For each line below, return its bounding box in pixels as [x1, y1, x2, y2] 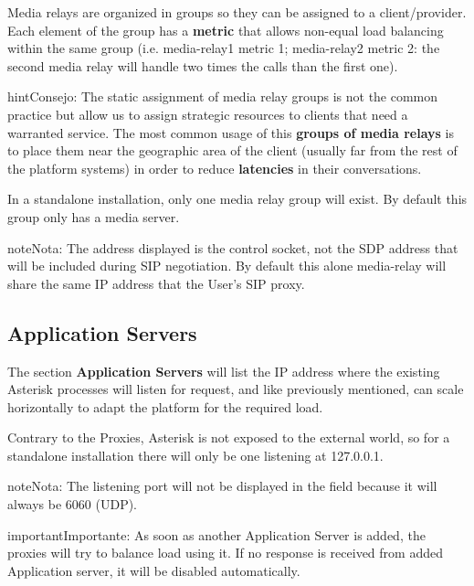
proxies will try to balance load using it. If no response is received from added [7, 543, 443, 562]
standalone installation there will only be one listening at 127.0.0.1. [7, 445, 384, 464]
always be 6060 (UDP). [7, 495, 138, 514]
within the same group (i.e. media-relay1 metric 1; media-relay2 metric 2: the [7, 38, 440, 58]
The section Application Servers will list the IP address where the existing [7, 361, 440, 380]
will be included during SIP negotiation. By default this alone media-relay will [7, 256, 447, 275]
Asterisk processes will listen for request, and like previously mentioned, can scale [7, 379, 464, 399]
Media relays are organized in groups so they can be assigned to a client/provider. [7, 3, 467, 21]
